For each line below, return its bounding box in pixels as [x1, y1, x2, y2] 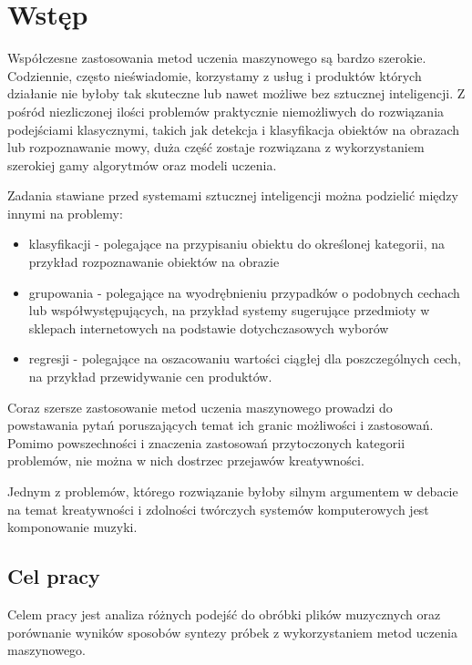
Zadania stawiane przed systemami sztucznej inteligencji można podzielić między [7, 186, 458, 205]
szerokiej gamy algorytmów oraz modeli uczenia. [7, 155, 277, 174]
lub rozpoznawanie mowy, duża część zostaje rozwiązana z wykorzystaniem [7, 138, 425, 157]
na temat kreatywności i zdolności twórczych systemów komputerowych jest [7, 499, 429, 518]
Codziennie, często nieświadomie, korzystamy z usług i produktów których [7, 66, 422, 85]
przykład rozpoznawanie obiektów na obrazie [28, 252, 280, 271]
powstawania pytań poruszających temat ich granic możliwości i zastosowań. [7, 415, 434, 435]
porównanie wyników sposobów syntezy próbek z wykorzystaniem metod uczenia [7, 622, 457, 641]
